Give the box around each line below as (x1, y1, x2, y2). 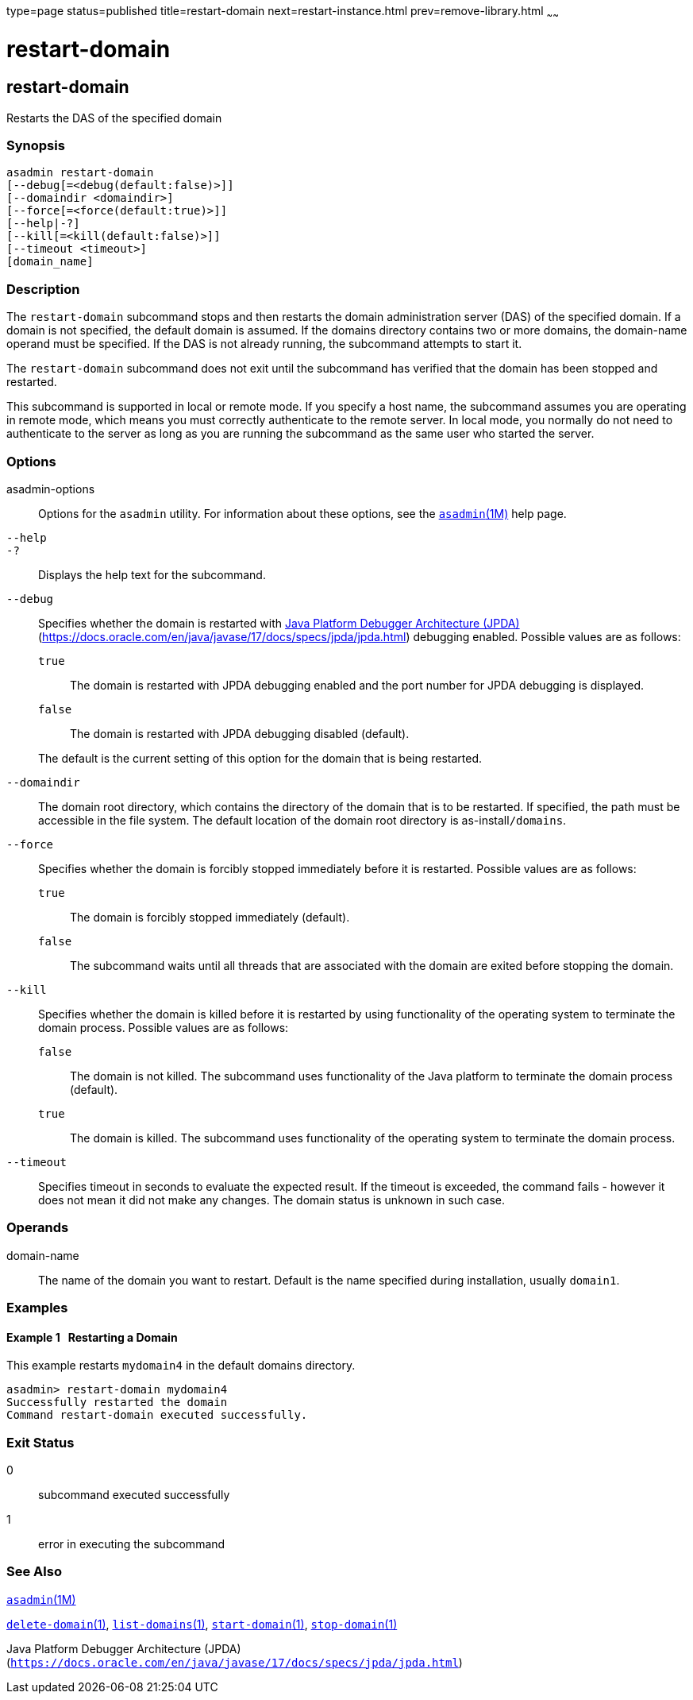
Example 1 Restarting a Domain (6, 1330, 178, 1344)
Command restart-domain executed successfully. (6, 1408, 308, 1422)
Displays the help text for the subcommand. (38, 567, 266, 581)
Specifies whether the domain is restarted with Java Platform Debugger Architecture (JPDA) (38, 616, 520, 630)
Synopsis (6, 137, 65, 154)
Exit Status (6, 1434, 75, 1451)
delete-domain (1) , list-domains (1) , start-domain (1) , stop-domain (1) (6, 1617, 398, 1631)
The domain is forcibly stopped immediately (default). (70, 910, 350, 924)
